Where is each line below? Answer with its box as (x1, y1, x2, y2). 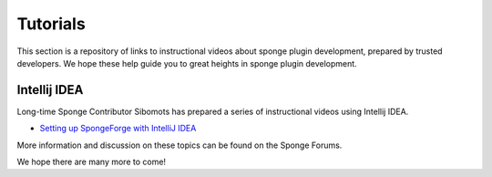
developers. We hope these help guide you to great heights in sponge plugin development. (16, 57, 357, 68)
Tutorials (16, 14, 86, 34)
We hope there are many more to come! (16, 156, 167, 168)
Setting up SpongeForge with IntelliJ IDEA (39, 123, 197, 134)
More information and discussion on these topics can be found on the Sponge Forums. (16, 140, 343, 151)
